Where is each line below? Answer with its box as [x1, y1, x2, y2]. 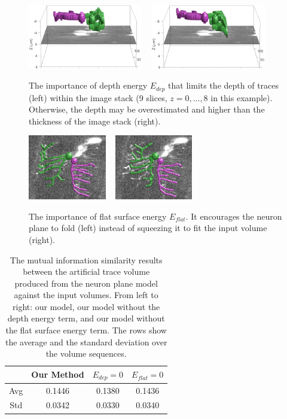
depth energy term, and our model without [7, 312, 165, 324]
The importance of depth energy [29, 79, 148, 92]
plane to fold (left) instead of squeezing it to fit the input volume [29, 221, 267, 234]
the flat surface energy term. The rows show [5, 324, 167, 336]
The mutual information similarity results [10, 253, 163, 266]
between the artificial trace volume [23, 265, 150, 278]
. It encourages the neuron [185, 209, 282, 222]
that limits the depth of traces [168, 79, 279, 92]
